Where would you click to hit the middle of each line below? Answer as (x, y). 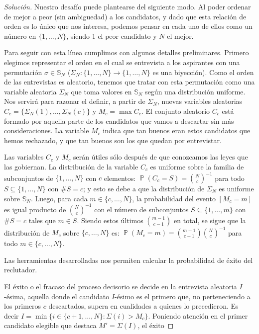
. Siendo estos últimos (110, 220)
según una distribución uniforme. (195, 91)
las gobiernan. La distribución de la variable (71, 166)
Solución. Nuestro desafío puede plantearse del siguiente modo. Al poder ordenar (128, 6)
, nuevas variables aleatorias (200, 101)
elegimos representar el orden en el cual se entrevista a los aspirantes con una (122, 62)
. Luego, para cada (59, 198)
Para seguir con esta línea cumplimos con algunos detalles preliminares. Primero (127, 52)
